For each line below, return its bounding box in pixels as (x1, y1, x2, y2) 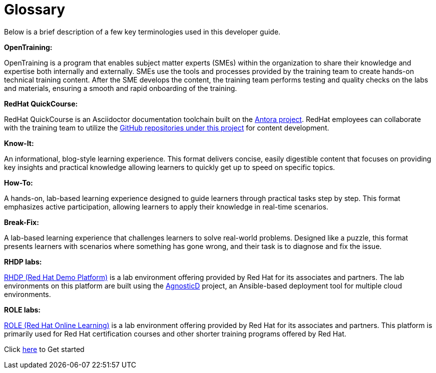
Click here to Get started (4, 344, 85, 353)
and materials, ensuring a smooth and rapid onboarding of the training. (4, 83, 237, 92)
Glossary (4, 1, 66, 18)
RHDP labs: (4, 257, 42, 266)
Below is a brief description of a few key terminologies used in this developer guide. (4, 27, 281, 36)
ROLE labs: (4, 305, 41, 314)
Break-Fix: (4, 217, 39, 226)
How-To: (4, 178, 33, 187)
